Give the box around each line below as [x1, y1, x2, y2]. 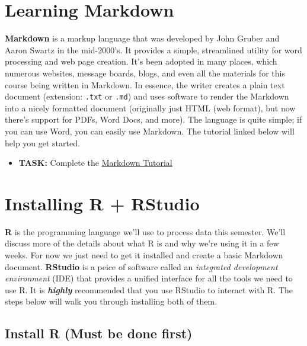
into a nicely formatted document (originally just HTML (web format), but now [5, 101, 296, 114]
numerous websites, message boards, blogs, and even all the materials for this [5, 66, 285, 79]
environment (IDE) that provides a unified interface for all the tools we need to [5, 272, 293, 284]
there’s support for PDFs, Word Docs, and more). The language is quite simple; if [5, 113, 302, 126]
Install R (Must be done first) [5, 324, 193, 342]
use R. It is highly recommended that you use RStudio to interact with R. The [5, 283, 293, 296]
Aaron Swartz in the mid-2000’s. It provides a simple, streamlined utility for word [5, 43, 302, 56]
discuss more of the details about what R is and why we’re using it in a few [5, 237, 279, 249]
